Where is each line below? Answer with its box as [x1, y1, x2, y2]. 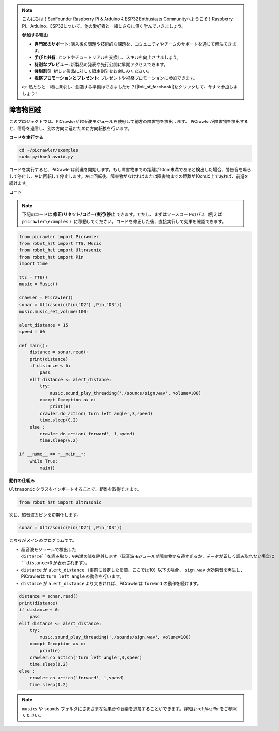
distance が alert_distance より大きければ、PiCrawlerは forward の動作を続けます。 [21, 580, 202, 586]
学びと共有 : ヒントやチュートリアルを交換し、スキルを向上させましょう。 [34, 54, 181, 60]
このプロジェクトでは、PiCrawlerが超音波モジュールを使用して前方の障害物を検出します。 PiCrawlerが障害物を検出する [9, 119, 249, 124]
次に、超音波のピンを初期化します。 [9, 512, 81, 518]
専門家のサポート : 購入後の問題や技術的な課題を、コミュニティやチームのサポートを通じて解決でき [34, 41, 232, 47]
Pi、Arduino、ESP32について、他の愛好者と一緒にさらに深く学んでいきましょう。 [22, 23, 186, 29]
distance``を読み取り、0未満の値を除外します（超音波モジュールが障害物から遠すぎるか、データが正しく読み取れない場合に [21, 554, 275, 559]
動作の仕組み [9, 477, 35, 483]
